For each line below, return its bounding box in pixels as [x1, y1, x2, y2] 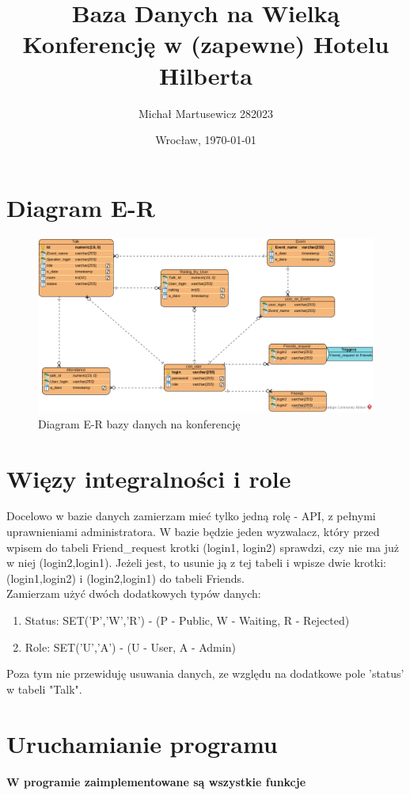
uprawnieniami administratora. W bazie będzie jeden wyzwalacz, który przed [6, 523, 380, 540]
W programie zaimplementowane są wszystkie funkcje [6, 773, 306, 789]
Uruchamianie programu [6, 727, 278, 759]
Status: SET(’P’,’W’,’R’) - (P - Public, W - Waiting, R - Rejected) [25, 612, 350, 629]
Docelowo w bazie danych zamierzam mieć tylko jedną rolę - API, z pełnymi [6, 508, 376, 524]
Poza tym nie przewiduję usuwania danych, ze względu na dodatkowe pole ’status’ [6, 665, 404, 682]
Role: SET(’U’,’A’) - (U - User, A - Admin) [25, 638, 236, 655]
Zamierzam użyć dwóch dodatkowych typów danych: [6, 585, 261, 602]
